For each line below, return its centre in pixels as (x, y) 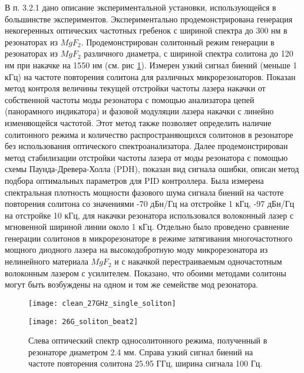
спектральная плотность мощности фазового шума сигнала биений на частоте (144, 192)
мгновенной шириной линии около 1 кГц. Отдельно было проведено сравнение (147, 227)
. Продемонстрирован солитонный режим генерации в (178, 42)
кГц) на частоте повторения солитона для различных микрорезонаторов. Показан (150, 76)
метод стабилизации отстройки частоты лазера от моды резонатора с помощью (146, 157)
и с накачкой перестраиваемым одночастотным (198, 261)
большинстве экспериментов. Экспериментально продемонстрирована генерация (149, 19)
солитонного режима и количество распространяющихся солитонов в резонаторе (149, 134)
